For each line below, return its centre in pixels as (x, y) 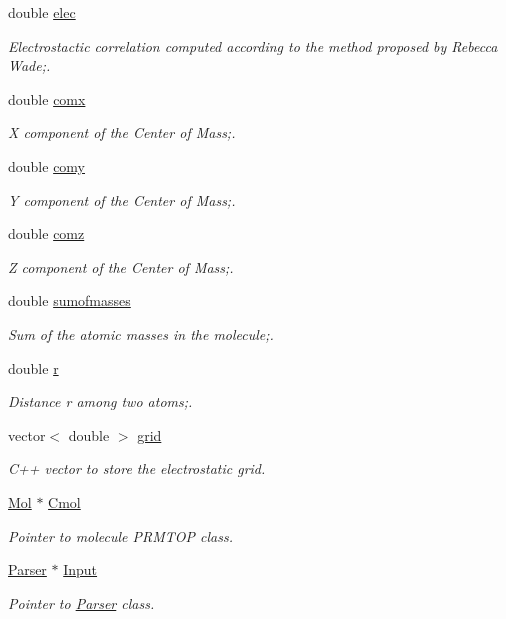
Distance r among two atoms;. (100, 401)
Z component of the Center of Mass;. (121, 266)
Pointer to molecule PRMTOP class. (120, 535)
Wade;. (29, 65)
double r (33, 367)
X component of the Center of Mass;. (122, 132)
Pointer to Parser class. (81, 602)
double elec (42, 12)
